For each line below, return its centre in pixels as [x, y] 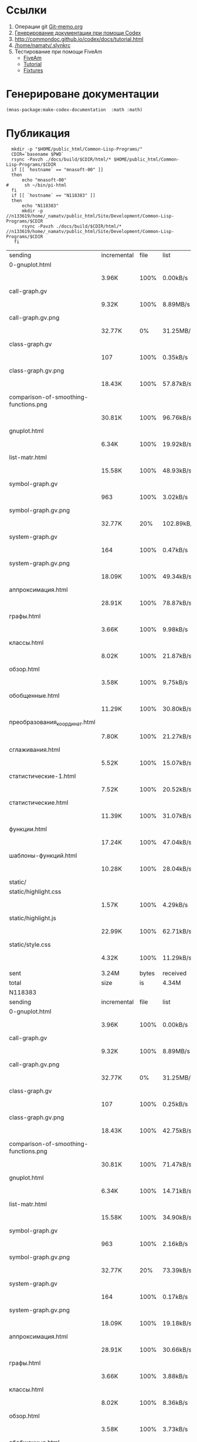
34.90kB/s [177, 1217]
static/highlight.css [35, 891]
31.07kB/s [177, 815]
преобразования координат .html [52, 722]
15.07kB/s [177, 762]
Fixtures [33, 70]
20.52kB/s [177, 789]
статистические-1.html [43, 776]
